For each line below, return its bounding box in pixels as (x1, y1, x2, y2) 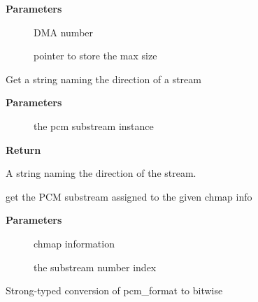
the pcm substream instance (34, 118, 154, 133)
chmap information (34, 236, 115, 250)
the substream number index (34, 259, 157, 274)
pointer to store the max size (34, 48, 157, 63)
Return (6, 142, 41, 157)
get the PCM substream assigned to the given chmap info (6, 189, 252, 203)
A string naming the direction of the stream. (6, 166, 196, 180)
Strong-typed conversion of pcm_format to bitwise (6, 283, 223, 298)
